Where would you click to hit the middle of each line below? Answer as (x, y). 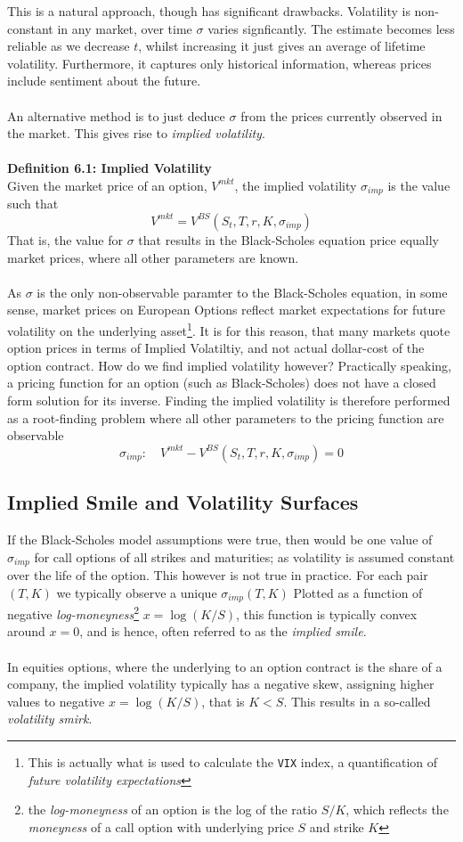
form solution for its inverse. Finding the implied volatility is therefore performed (229, 400)
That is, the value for (65, 239)
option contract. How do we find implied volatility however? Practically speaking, (229, 365)
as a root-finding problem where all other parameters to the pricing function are (226, 417)
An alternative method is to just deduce (116, 115)
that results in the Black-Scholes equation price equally (288, 239)
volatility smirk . (50, 719)
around (26, 631)
